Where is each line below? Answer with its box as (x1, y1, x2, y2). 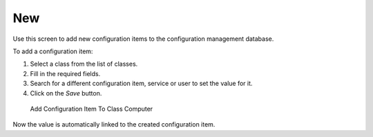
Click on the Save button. (30, 89, 102, 97)
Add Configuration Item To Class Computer (30, 104, 153, 113)
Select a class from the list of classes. (30, 60, 138, 68)
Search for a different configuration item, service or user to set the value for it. (30, 80, 253, 88)
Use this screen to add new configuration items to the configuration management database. (12, 35, 274, 43)
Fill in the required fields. (30, 69, 101, 77)
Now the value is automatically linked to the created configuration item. (12, 120, 216, 129)
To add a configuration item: (12, 47, 93, 55)
